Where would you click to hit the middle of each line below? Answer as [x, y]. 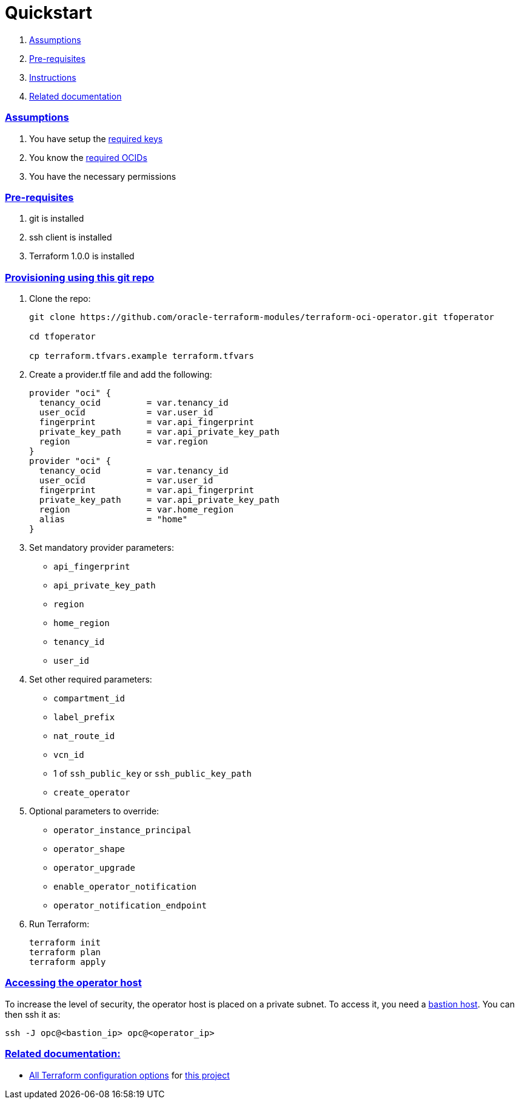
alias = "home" [113, 519]
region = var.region [124, 441]
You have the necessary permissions [103, 176]
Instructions [53, 77]
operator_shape [89, 849]
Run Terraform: [59, 924]
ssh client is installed [71, 237]
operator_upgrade [94, 868]
